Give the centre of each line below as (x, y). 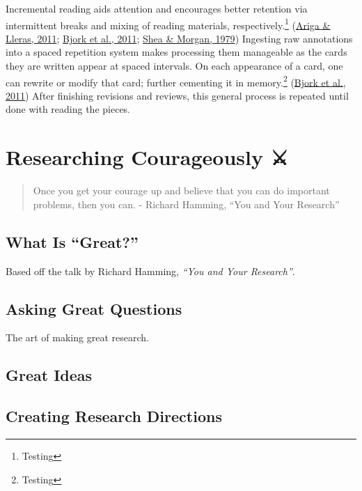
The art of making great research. (77, 337)
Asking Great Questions (94, 308)
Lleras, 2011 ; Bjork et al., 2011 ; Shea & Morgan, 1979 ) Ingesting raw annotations (179, 38)
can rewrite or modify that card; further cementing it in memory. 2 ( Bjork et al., (176, 81)
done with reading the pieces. (68, 109)
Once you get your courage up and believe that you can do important (181, 190)
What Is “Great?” (72, 241)
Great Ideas (49, 375)
